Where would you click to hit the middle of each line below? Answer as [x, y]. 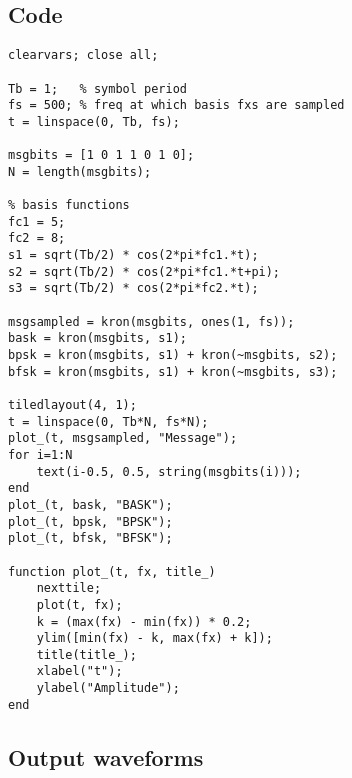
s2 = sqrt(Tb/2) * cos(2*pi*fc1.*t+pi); [144, 271]
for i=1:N [40, 454]
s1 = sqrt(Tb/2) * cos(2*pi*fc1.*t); [133, 255]
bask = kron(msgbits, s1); [97, 338]
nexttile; [69, 588]
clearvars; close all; [83, 55]
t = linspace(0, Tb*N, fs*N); [108, 421]
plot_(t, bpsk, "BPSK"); [90, 521]
